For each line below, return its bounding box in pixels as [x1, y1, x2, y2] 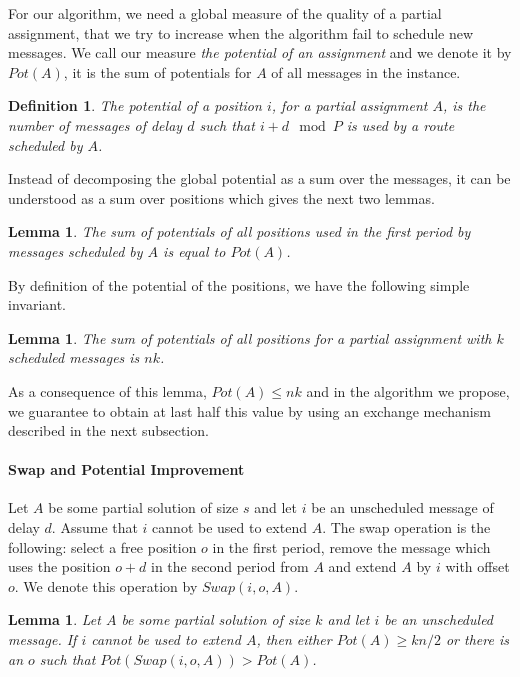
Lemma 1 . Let [8, 609, 101, 630]
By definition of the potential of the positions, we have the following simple [8, 274, 470, 295]
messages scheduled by [8, 240, 143, 261]
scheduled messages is [8, 347, 140, 368]
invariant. [8, 294, 67, 315]
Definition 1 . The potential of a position [8, 95, 262, 116]
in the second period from [151, 556, 309, 577]
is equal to [163, 240, 226, 261]
